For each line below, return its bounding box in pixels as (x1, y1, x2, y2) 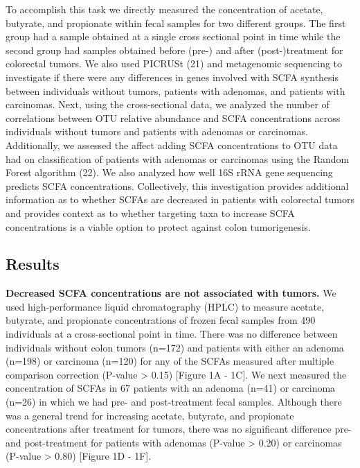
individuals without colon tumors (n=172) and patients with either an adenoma (6, 340, 344, 354)
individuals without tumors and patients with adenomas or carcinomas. (6, 124, 308, 139)
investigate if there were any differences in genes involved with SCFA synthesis (6, 69, 339, 84)
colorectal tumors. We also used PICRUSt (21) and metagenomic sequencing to (6, 56, 343, 71)
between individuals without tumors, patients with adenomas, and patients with (6, 83, 345, 98)
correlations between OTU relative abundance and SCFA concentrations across (6, 110, 341, 125)
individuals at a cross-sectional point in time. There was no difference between (6, 327, 338, 341)
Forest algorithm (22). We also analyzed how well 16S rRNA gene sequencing (6, 165, 333, 180)
